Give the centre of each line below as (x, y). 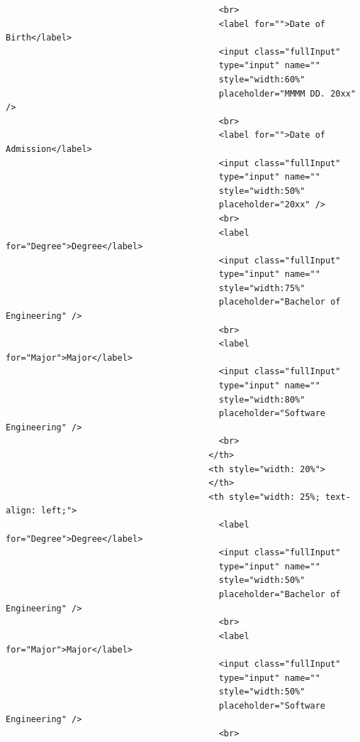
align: (21, 511)
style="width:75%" (262, 288)
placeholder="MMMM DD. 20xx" (287, 93)
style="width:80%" (262, 399)
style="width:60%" (262, 79)
